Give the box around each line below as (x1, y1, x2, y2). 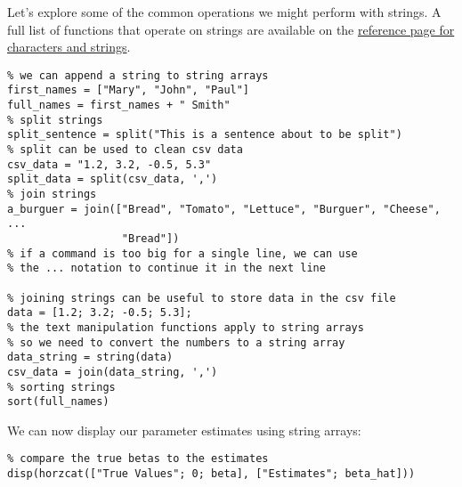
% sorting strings (7, 380, 116, 394)
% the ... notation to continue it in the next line (7, 262, 326, 275)
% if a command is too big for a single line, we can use (7, 247, 358, 260)
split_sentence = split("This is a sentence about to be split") (7, 128, 402, 142)
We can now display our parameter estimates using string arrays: (7, 420, 361, 439)
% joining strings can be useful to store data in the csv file (7, 291, 396, 304)
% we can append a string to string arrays (7, 69, 269, 82)
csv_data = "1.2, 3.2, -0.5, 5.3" (7, 158, 212, 171)
